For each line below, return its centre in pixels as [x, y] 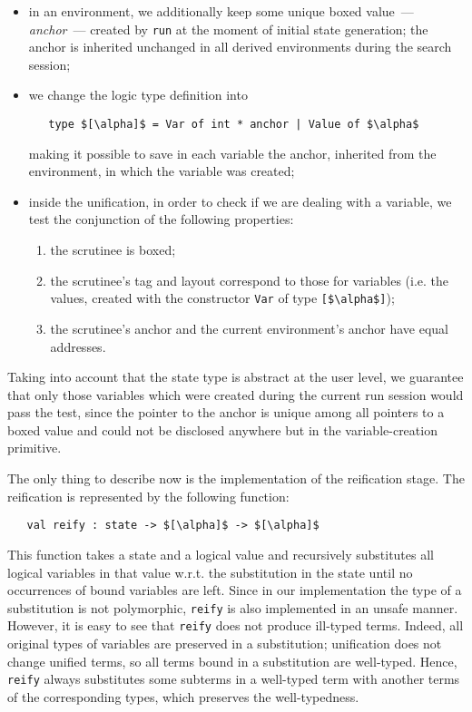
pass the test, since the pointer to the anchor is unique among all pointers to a [226, 412]
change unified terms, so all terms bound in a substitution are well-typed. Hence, [232, 661]
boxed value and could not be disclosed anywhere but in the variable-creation [222, 429]
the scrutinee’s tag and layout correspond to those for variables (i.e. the [250, 280]
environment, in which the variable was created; [162, 171]
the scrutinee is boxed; [113, 250]
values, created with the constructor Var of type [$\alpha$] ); [222, 298]
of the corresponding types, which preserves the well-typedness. [183, 696]
